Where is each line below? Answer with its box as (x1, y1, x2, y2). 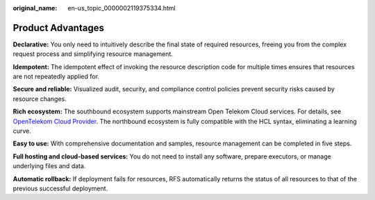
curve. (12, 127, 31, 135)
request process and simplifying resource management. (12, 50, 173, 58)
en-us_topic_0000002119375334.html (67, 4, 176, 12)
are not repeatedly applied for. (12, 73, 100, 81)
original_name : (12, 4, 58, 12)
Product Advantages (12, 21, 104, 34)
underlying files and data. (12, 162, 86, 170)
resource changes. (12, 94, 67, 103)
